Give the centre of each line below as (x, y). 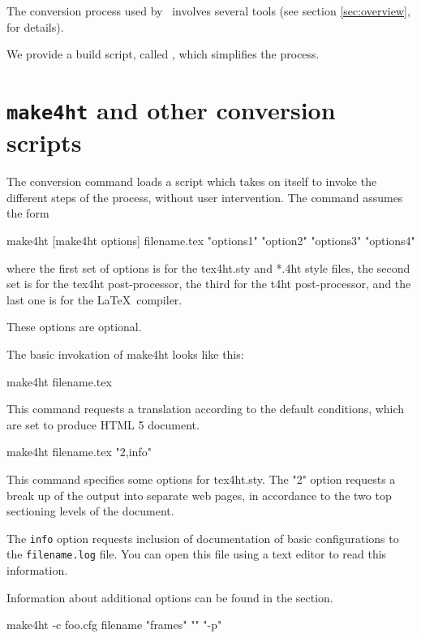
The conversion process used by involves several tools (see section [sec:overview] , (208, 11)
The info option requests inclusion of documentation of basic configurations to (203, 538)
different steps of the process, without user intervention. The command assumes (205, 197)
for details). (35, 26)
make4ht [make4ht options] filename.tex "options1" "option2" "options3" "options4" (211, 240)
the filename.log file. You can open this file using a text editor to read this (197, 554)
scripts (44, 142)
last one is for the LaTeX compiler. (95, 299)
